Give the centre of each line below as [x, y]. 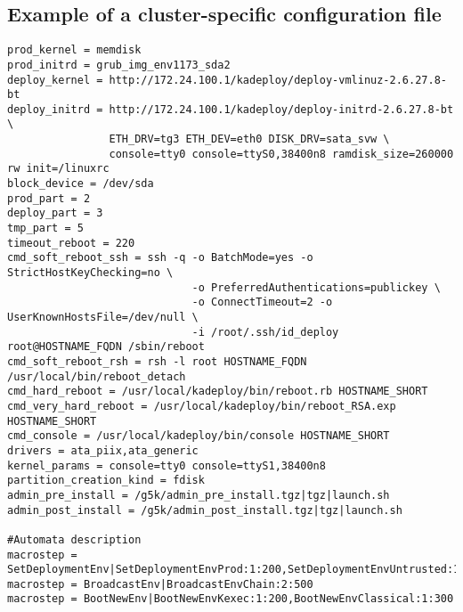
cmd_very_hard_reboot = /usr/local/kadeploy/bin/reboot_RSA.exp [202, 406]
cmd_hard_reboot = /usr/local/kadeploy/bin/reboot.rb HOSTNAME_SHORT [218, 392]
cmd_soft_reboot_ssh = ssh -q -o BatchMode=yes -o [160, 258]
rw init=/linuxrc [58, 169]
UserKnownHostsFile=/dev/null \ [103, 318]
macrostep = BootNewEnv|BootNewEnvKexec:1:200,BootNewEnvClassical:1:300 [231, 599]
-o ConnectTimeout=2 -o [262, 302]
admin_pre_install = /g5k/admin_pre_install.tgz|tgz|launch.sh [199, 495]
